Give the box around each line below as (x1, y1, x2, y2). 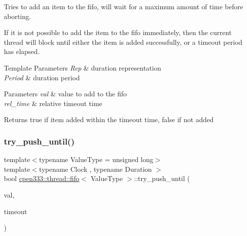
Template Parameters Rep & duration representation (4, 62, 161, 73)
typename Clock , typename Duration (39, 163, 152, 174)
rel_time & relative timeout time (4, 98, 102, 108)
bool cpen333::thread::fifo (4, 173, 79, 183)
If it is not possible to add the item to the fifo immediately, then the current (4, 27, 232, 37)
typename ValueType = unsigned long (39, 154, 153, 164)
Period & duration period (4, 72, 80, 82)
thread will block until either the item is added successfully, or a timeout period (4, 36, 243, 47)
